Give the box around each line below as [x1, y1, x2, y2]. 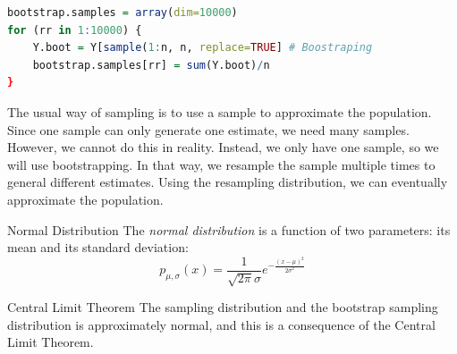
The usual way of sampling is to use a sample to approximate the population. [7, 102, 432, 121]
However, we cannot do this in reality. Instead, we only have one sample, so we [7, 138, 439, 156]
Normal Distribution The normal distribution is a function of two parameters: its [7, 220, 451, 239]
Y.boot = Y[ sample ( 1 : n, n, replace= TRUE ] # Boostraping [32, 41, 373, 55]
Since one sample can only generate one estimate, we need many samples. [7, 120, 410, 139]
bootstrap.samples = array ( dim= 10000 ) [7, 6, 238, 19]
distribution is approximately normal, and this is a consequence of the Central [7, 315, 436, 333]
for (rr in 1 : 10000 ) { [7, 23, 142, 37]
